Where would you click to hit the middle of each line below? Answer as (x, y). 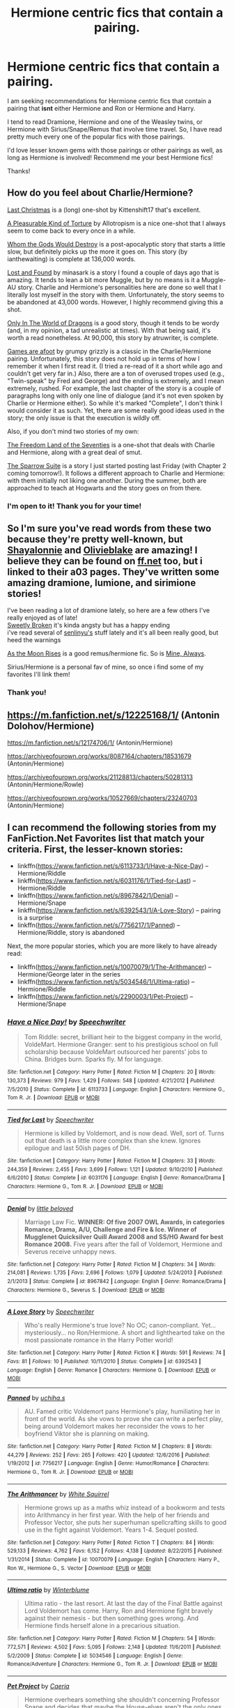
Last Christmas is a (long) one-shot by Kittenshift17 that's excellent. (104, 210)
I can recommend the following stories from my (112, 827)
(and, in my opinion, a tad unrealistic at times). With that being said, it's (109, 330)
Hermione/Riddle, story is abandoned (71, 933)
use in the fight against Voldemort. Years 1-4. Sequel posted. (111, 1530)
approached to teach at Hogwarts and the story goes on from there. (104, 488)
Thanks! (19, 171)
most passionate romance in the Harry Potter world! (99, 1340)
